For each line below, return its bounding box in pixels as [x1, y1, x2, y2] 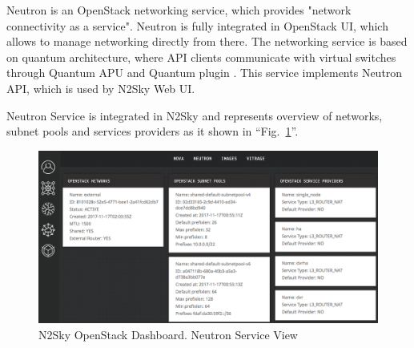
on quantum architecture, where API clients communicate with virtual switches [6, 48, 396, 65]
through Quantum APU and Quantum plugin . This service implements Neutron [6, 64, 403, 81]
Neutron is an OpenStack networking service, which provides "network [6, 2, 352, 18]
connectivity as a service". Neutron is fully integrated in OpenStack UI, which [6, 17, 388, 34]
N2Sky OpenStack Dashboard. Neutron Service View [38, 326, 298, 342]
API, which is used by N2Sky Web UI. [6, 79, 195, 96]
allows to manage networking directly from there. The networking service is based [6, 33, 408, 50]
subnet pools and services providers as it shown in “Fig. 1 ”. [6, 123, 299, 140]
